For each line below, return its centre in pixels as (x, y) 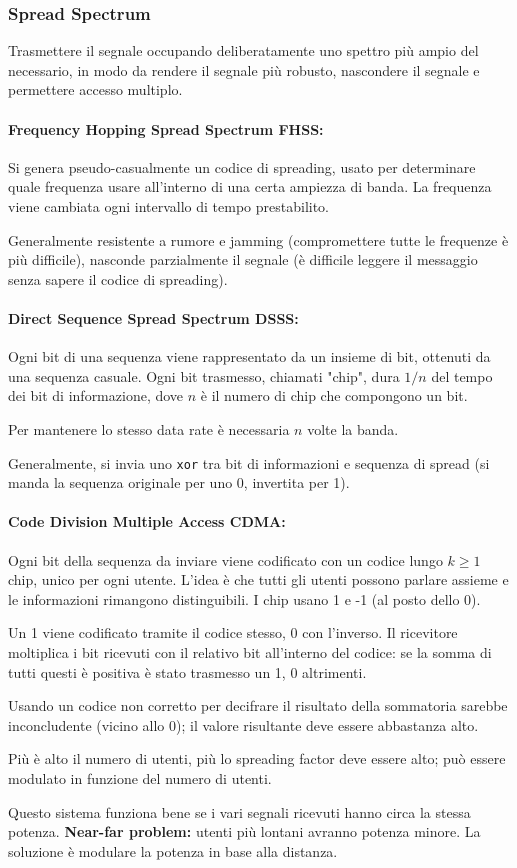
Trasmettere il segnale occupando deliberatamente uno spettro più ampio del (243, 50)
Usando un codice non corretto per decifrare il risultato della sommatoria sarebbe (258, 705)
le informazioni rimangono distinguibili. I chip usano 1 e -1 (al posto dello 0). (244, 598)
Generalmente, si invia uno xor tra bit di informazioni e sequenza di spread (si (249, 462)
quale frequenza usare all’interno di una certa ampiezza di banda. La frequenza (250, 186)
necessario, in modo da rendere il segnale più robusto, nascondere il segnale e (244, 69)
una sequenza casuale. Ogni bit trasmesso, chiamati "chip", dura (204, 375)
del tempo (462, 375)
